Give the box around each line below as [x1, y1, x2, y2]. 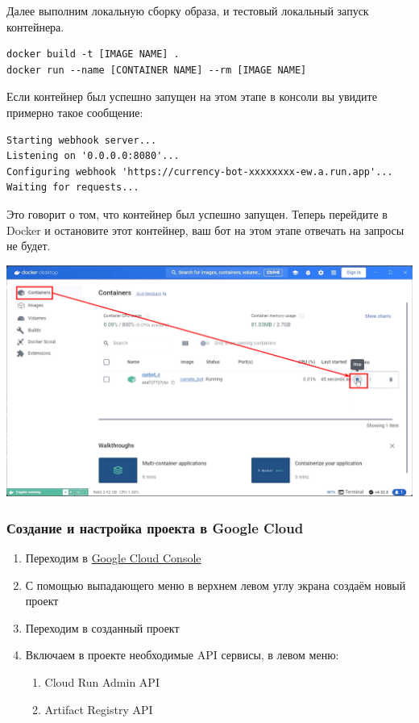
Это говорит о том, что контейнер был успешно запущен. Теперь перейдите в [6, 205, 388, 222]
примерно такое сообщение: [6, 103, 143, 120]
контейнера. [6, 18, 64, 35]
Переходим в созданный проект [25, 619, 180, 636]
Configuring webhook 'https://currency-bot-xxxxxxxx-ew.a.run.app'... [6, 165, 393, 178]
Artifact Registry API [44, 700, 153, 717]
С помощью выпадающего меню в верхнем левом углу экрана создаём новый [25, 576, 406, 593]
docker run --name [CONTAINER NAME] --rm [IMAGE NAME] [6, 64, 307, 76]
